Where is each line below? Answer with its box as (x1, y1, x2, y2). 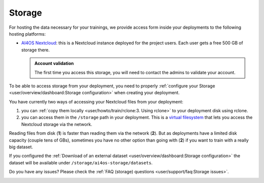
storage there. (21, 47, 50, 53)
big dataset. (9, 144, 33, 150)
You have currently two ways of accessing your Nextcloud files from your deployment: (9, 99, 183, 104)
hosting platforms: (9, 31, 46, 37)
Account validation (34, 61, 74, 66)
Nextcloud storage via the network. (21, 121, 92, 127)
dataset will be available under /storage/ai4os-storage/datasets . (9, 160, 153, 165)
